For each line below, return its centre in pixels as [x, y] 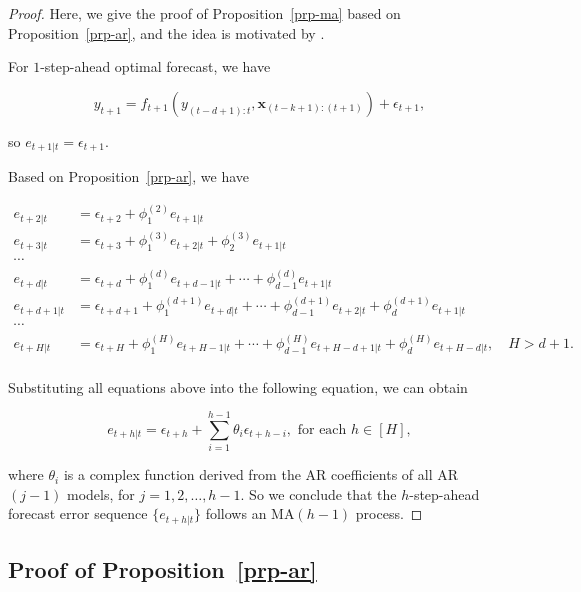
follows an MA [250, 513]
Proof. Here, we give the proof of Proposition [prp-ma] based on [204, 13]
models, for [101, 493]
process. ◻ [389, 513]
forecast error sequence [78, 513]
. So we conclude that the [318, 493]
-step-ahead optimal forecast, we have [155, 66]
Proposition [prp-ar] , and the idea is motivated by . [166, 32]
